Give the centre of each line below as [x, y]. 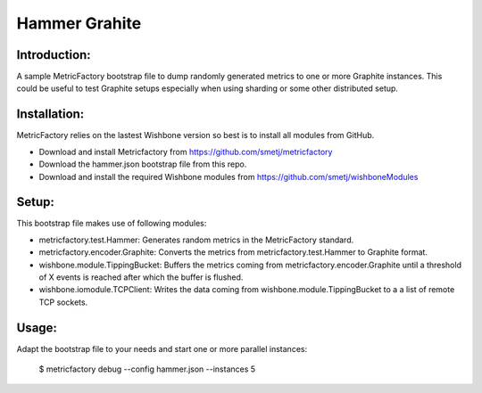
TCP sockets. [63, 302]
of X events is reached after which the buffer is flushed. [141, 277]
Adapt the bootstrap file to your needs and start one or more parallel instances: [162, 348]
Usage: [37, 327]
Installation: [50, 115]
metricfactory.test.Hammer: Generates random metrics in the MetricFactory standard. [196, 240]
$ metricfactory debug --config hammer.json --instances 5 [147, 369]
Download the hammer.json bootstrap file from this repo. [143, 164]
